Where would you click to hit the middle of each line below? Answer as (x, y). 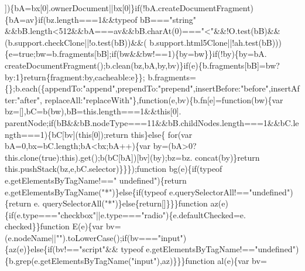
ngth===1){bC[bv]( (42, 134)
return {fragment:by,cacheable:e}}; (84, 77)
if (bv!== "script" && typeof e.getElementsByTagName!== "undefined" (172, 249)
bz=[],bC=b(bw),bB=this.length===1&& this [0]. (93, 111)
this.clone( (23, 157)
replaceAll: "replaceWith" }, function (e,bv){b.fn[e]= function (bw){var (164, 99)
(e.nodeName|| (30, 237)
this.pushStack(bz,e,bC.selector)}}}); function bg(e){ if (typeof (114, 169)
